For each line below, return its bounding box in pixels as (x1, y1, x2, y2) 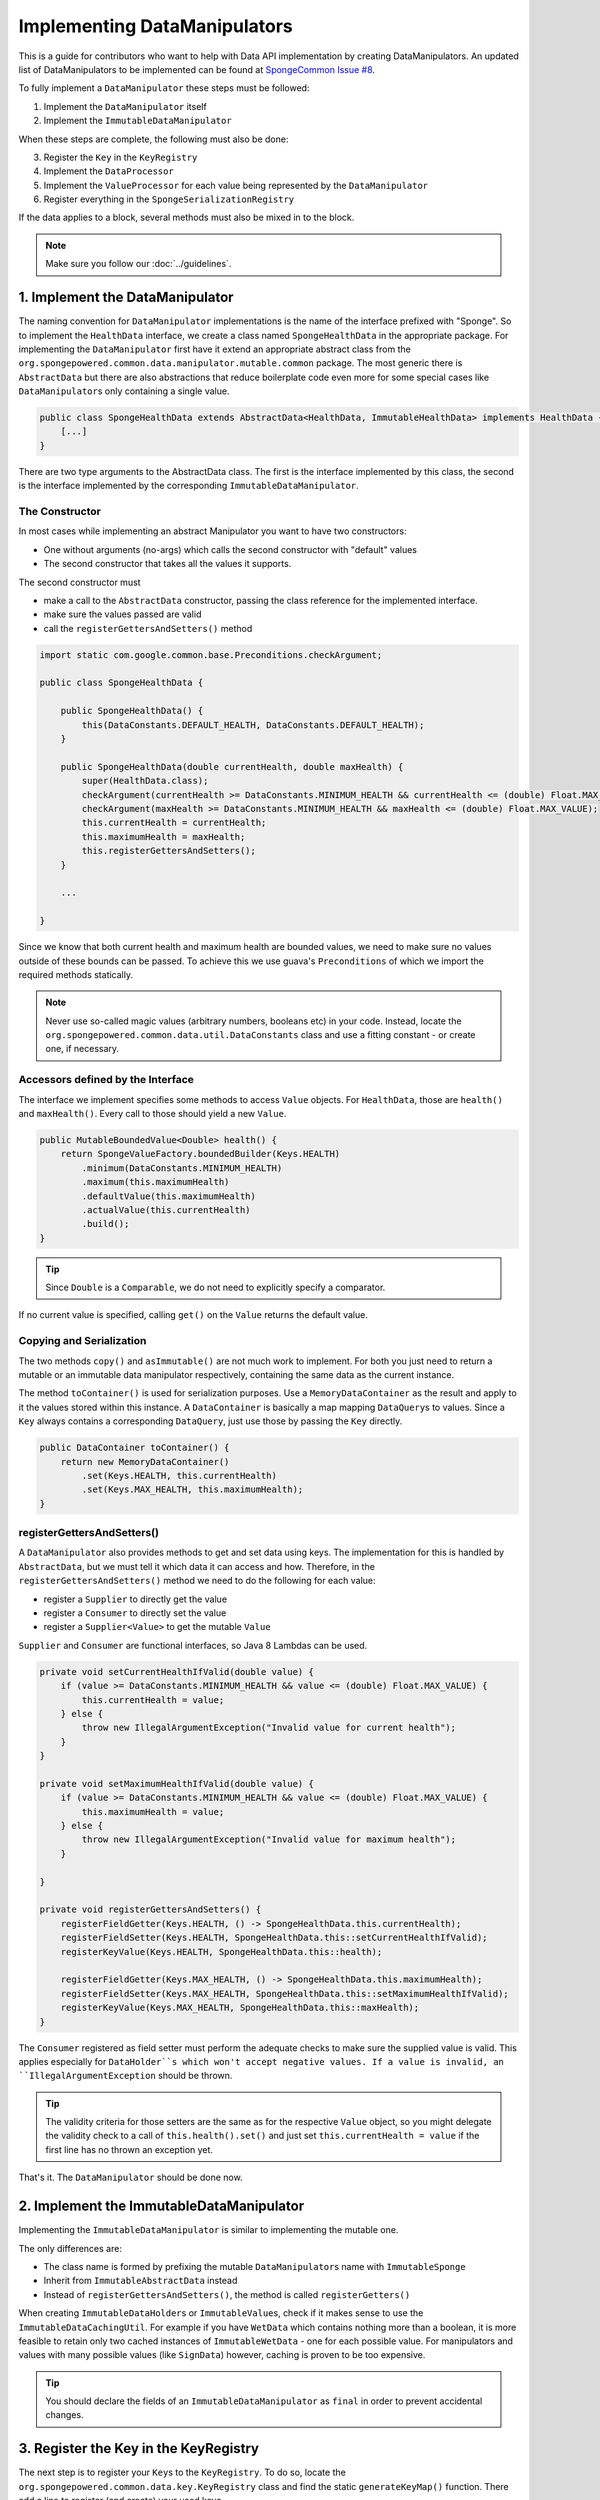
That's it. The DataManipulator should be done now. (18, 2171, 244, 2184)
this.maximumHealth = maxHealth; (81, 831, 246, 842)
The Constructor (18, 505, 102, 518)
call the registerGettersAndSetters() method (43, 622, 253, 634)
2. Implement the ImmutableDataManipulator (18, 2198, 305, 2215)
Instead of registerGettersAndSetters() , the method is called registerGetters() (43, 2288, 411, 2300)
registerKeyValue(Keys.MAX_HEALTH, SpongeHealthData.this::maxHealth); (60, 2002, 420, 2014)
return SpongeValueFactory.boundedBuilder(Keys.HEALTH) (60, 1148, 341, 1160)
